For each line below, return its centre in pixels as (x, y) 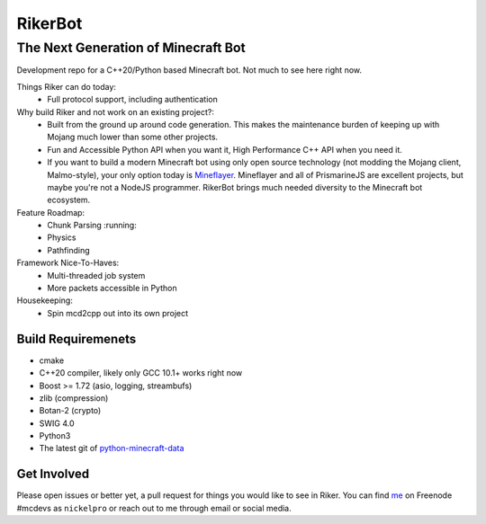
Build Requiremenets (76, 338)
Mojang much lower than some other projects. (133, 137)
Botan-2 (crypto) (70, 411)
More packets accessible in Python (112, 289)
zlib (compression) (74, 398)
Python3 (55, 436)
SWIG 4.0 (57, 423)
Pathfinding (68, 250)
